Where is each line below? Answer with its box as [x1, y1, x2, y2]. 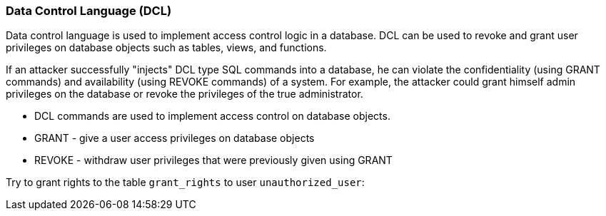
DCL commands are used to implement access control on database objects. [34, 110, 390, 123]
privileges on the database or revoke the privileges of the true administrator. [6, 88, 363, 101]
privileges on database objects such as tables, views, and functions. [6, 41, 327, 54]
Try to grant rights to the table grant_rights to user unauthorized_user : [6, 176, 365, 189]
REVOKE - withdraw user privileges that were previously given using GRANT [34, 154, 393, 167]
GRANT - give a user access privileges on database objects [34, 132, 315, 145]
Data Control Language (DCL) [6, 4, 172, 18]
